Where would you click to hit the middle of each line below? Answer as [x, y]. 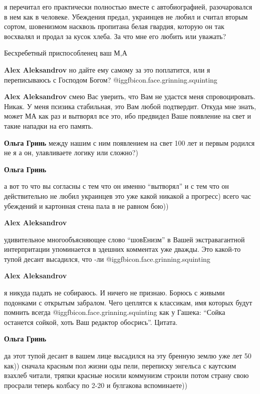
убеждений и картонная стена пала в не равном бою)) [86, 206]
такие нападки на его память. [49, 125]
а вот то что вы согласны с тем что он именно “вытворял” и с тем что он [116, 186]
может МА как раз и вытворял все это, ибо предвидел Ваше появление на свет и [128, 116]
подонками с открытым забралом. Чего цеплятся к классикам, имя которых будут [128, 302]
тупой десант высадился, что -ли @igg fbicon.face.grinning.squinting [107, 259]
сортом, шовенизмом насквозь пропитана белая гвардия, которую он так [114, 26]
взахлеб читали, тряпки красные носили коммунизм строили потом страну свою [126, 375]
